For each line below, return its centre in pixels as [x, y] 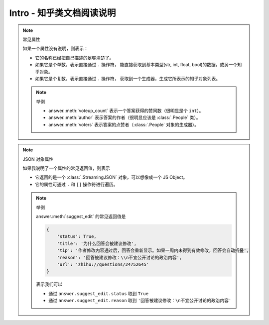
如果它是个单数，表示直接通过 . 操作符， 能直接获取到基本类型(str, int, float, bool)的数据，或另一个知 [138, 65]
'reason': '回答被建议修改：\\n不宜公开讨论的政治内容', [120, 257]
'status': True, [77, 237]
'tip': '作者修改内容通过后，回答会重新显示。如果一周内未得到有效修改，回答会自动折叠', [153, 251]
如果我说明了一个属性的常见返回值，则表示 [66, 168]
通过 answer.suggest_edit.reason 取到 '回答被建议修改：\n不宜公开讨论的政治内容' [140, 301]
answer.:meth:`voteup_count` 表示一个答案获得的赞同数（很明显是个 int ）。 [126, 111]
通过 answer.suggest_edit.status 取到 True [99, 293]
